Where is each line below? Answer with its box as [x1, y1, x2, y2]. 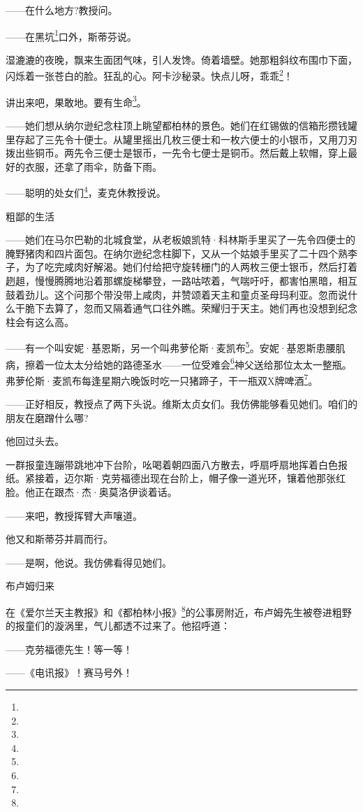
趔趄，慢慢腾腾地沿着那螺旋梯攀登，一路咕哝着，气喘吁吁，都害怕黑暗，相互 [6, 273, 357, 287]
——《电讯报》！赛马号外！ [6, 665, 133, 680]
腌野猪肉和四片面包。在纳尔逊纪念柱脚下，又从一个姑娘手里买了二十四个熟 [6, 245, 348, 260]
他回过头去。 [6, 434, 64, 448]
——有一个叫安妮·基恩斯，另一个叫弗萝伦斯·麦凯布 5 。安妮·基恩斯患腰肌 [6, 339, 346, 355]
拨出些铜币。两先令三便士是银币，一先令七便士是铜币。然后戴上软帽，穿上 [6, 145, 348, 160]
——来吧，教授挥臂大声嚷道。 [6, 508, 142, 522]
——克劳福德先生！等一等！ [6, 641, 133, 656]
